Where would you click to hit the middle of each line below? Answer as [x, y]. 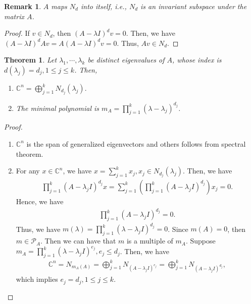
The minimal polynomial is [58, 108]
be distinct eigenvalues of [126, 60]
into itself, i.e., [104, 6]
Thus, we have [38, 229]
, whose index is [197, 60]
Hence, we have [40, 201]
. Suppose [200, 241]
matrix [14, 16]
